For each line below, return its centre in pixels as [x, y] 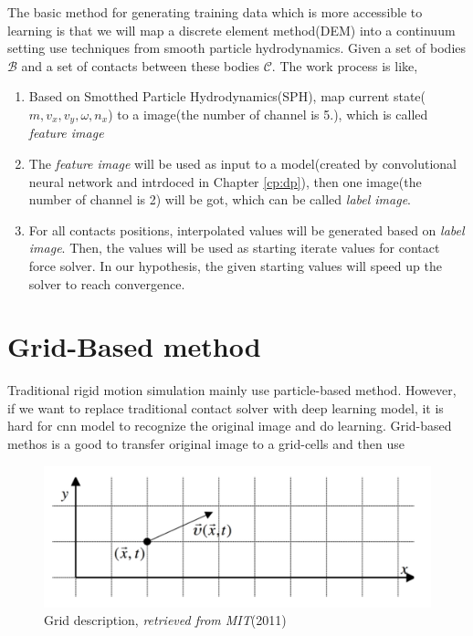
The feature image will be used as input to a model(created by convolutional [242, 164]
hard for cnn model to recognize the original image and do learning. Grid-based [230, 426]
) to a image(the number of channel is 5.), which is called [268, 114]
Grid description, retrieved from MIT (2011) [165, 620]
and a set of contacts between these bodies [140, 65]
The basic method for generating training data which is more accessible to [215, 12]
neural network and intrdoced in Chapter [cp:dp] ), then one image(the [225, 181]
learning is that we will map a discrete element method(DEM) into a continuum [231, 30]
